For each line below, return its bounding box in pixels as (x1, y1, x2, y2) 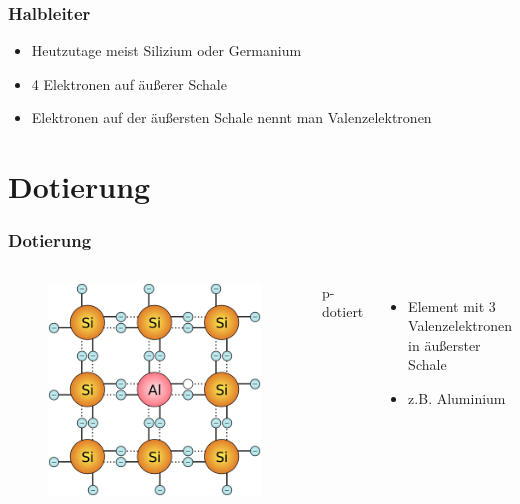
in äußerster (408, 334, 481, 355)
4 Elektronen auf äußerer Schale (31, 73, 227, 94)
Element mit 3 (408, 295, 496, 316)
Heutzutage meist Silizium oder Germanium (31, 40, 302, 61)
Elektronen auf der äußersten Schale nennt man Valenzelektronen (31, 107, 432, 128)
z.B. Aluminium (408, 387, 506, 408)
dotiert (322, 301, 364, 322)
